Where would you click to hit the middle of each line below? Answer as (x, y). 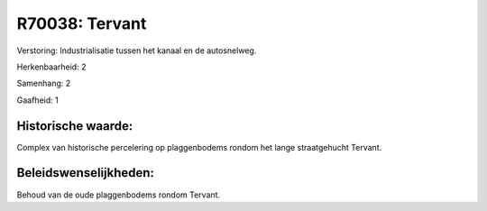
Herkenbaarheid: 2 (51, 67)
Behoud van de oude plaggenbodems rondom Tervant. (119, 195)
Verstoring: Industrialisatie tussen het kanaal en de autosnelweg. (137, 50)
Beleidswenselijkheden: (86, 173)
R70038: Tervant (82, 23)
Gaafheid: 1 (37, 100)
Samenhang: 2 (44, 83)
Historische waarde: (75, 126)
